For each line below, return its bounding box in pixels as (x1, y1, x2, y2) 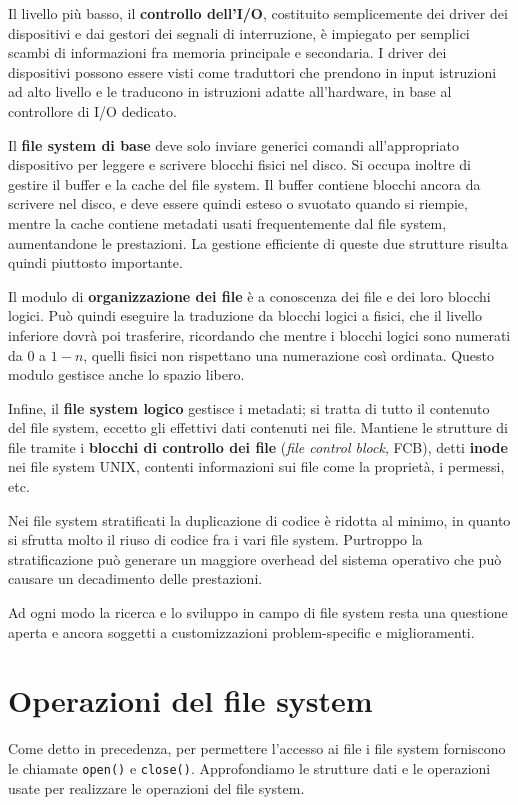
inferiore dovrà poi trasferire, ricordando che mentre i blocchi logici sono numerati (8, 324, 511, 345)
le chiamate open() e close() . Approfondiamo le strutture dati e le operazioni (8, 757, 491, 778)
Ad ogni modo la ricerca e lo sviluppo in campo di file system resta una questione (8, 602, 508, 623)
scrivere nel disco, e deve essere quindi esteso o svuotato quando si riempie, (8, 193, 468, 214)
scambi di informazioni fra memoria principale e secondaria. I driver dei (8, 42, 447, 63)
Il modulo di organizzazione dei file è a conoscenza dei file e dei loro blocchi (8, 285, 491, 306)
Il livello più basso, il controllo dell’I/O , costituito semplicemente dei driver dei (8, 3, 508, 23)
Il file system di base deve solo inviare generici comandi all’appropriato (8, 134, 459, 155)
